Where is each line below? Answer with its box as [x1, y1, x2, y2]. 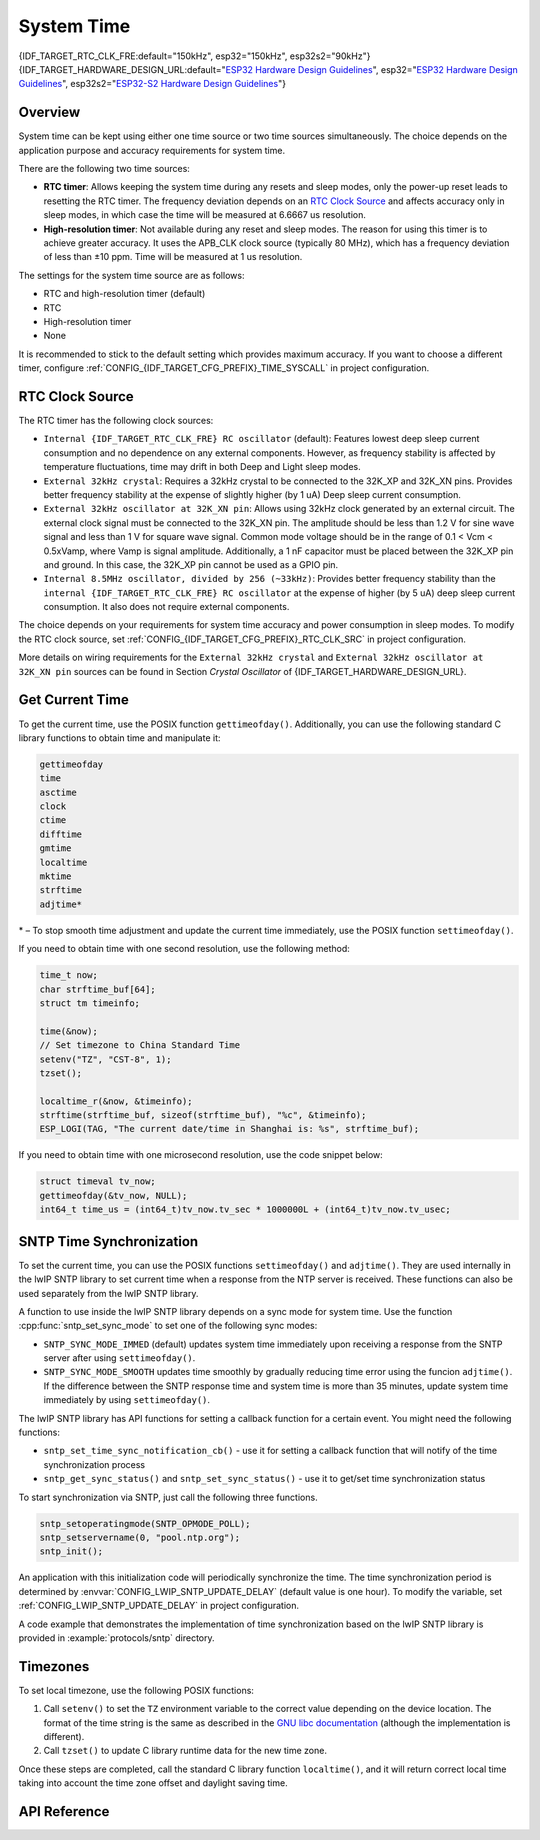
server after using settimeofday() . [43, 1352, 196, 1364]
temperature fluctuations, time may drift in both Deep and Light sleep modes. [43, 461, 362, 473]
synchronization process [43, 1458, 146, 1470]
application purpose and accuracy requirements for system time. [18, 144, 285, 156]
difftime [39, 828, 83, 840]
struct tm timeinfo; [39, 997, 140, 1009]
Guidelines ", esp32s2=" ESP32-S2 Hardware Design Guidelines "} [18, 78, 287, 90]
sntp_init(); [39, 1546, 104, 1557]
